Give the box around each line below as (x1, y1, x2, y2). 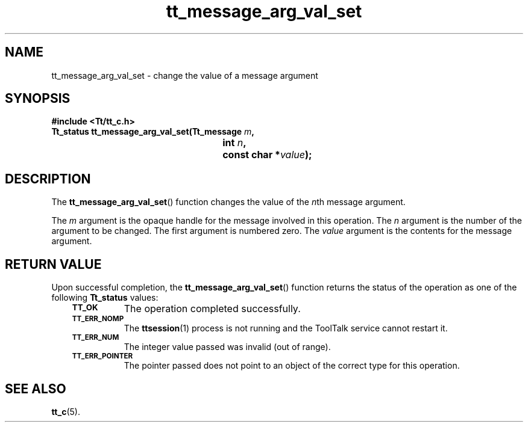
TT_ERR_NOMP (72, 315, 124, 324)
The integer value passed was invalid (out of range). (124, 342, 331, 352)
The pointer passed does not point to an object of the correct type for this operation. (124, 360, 460, 371)
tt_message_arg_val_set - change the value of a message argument (51, 70, 318, 81)
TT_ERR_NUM (72, 333, 119, 342)
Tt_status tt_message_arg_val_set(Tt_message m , (51, 126, 255, 137)
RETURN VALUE (5, 256, 102, 272)
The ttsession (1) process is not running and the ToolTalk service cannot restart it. (124, 323, 448, 334)
